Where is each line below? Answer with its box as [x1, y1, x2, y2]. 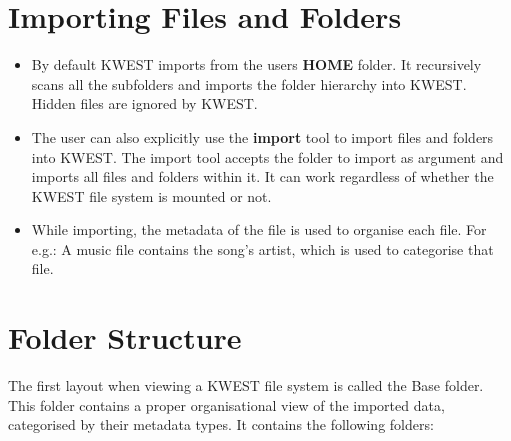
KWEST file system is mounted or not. [31, 185, 272, 206]
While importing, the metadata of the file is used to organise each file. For [31, 219, 487, 240]
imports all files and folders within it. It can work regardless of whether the [31, 166, 494, 187]
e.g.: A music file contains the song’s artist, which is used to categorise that [31, 238, 494, 259]
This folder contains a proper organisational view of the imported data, [8, 394, 445, 415]
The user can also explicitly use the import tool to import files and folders [31, 126, 494, 147]
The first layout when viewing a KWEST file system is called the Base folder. [8, 375, 484, 396]
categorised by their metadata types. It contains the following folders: [8, 414, 434, 435]
